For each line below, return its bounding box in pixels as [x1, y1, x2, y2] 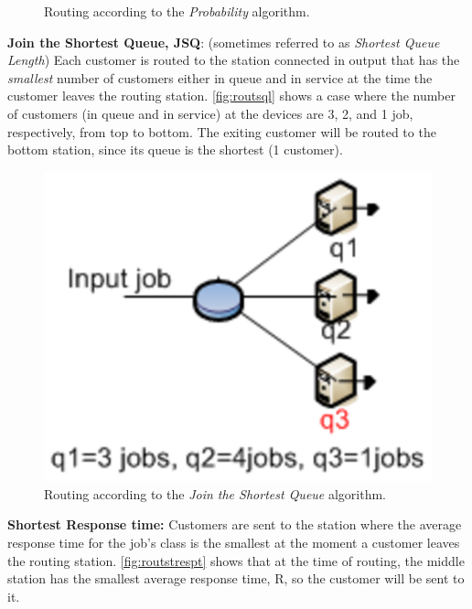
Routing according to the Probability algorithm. [44, 2, 310, 20]
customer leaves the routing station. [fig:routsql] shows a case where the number [7, 86, 456, 105]
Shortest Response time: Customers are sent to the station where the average [7, 515, 462, 534]
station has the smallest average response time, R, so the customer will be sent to [7, 569, 465, 588]
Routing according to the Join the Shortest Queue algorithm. [44, 484, 387, 503]
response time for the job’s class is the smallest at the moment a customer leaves [7, 532, 460, 551]
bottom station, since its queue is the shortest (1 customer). [7, 140, 343, 159]
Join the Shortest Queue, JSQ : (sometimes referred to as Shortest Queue [7, 32, 440, 51]
